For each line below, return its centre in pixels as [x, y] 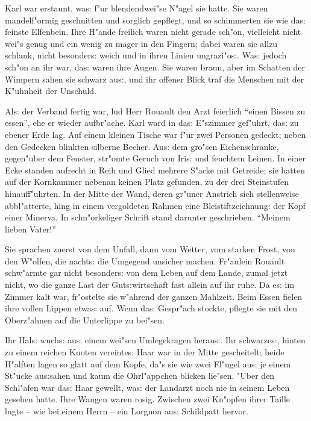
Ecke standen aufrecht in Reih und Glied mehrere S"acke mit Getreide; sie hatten [155, 170]
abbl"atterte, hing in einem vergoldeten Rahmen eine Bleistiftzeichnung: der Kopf [155, 205]
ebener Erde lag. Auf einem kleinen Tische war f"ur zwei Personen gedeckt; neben [155, 134]
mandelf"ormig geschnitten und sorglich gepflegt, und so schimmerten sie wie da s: [155, 20]
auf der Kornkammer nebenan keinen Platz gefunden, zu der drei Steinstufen [147, 182]
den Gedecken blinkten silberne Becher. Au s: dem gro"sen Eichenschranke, [142, 146]
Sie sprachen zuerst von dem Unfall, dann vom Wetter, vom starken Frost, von [150, 249]
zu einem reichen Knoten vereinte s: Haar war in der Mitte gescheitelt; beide [145, 352]
